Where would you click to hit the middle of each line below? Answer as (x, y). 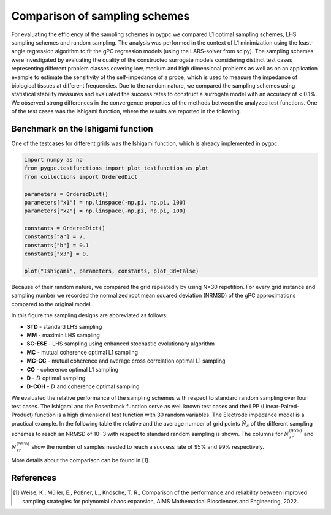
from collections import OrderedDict (81, 177)
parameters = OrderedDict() (66, 194)
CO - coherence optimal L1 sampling (73, 369)
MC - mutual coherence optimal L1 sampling (82, 352)
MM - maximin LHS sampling (63, 335)
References (34, 478)
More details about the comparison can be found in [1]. (81, 460)
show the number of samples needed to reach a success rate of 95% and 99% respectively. (148, 446)
